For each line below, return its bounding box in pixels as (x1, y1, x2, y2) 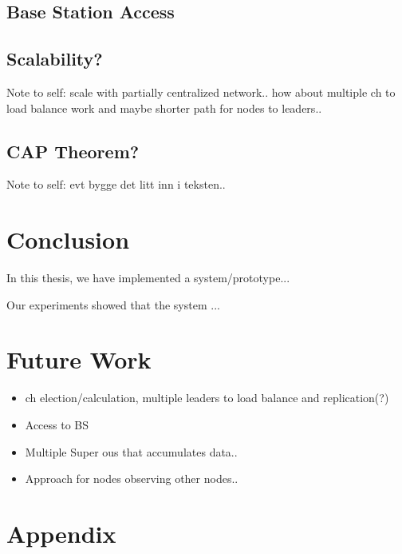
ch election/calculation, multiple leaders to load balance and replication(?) (25, 389, 389, 406)
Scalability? (6, 46, 103, 71)
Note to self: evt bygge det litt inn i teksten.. (6, 176, 226, 193)
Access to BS (25, 416, 89, 432)
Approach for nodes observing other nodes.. (25, 470, 238, 487)
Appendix (6, 516, 116, 549)
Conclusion (6, 223, 130, 256)
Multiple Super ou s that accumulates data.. (25, 443, 238, 460)
